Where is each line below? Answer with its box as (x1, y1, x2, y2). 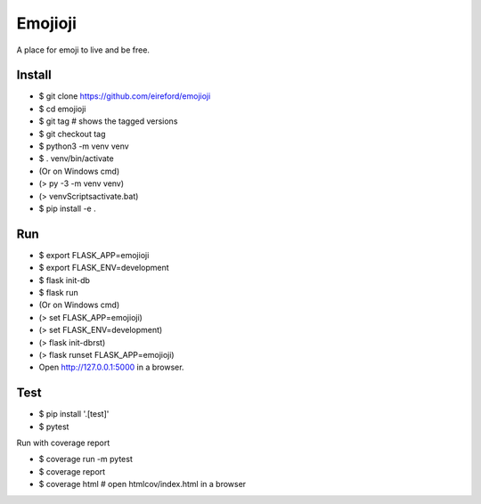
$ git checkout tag (38, 128, 106, 139)
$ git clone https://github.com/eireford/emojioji (38, 91, 211, 102)
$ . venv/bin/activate (38, 153, 115, 164)
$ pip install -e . (38, 203, 97, 214)
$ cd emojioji (38, 103, 86, 114)
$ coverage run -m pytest (38, 454, 133, 465)
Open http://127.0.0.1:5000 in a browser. (38, 362, 184, 373)
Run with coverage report (16, 437, 110, 449)
